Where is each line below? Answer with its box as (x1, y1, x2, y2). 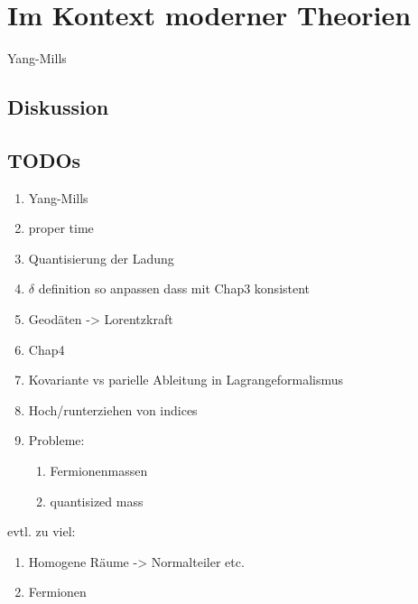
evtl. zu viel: (7, 522, 76, 541)
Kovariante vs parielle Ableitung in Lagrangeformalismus (28, 370, 344, 389)
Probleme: (28, 431, 85, 450)
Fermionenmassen (50, 461, 148, 480)
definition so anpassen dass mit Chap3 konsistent (38, 279, 311, 298)
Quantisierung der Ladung (28, 248, 174, 267)
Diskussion (7, 93, 109, 121)
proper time (28, 218, 94, 237)
